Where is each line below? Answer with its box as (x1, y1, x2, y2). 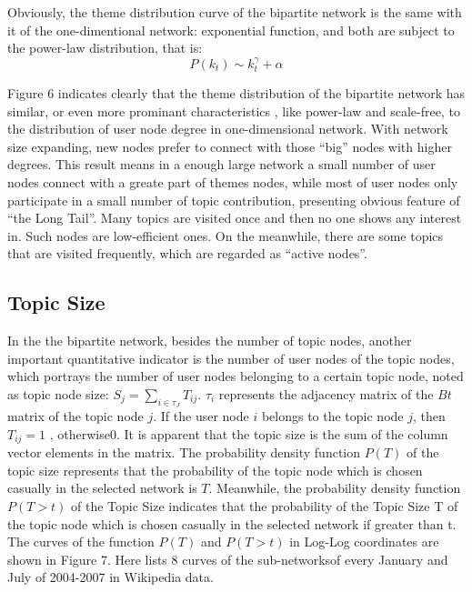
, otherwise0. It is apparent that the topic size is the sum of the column (49, 424, 448, 443)
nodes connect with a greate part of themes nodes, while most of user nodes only (7, 172, 458, 191)
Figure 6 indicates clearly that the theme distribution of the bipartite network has (7, 84, 466, 103)
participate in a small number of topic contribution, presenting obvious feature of (7, 190, 460, 209)
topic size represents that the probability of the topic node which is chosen (7, 460, 423, 479)
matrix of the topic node (7, 406, 144, 426)
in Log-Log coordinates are (289, 532, 439, 551)
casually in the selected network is (7, 478, 197, 497)
